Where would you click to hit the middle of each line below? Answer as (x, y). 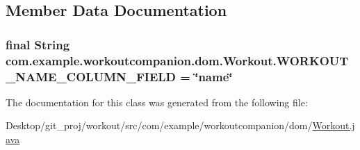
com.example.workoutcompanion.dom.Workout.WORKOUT (177, 60)
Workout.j (334, 125)
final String (38, 44)
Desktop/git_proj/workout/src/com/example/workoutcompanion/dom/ (159, 125)
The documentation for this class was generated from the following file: (157, 102)
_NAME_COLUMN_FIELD (91, 76)
